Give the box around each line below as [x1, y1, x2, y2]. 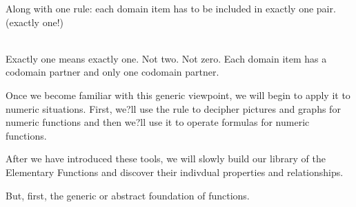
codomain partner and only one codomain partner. [6, 65, 219, 79]
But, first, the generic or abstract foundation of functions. [6, 188, 250, 202]
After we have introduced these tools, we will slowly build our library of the [6, 151, 326, 166]
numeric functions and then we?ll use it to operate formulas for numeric [6, 115, 310, 129]
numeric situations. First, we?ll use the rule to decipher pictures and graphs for [6, 101, 341, 116]
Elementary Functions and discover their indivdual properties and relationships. [6, 164, 344, 179]
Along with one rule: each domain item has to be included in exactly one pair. [6, 1, 336, 15]
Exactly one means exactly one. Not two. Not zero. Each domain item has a [6, 51, 327, 65]
